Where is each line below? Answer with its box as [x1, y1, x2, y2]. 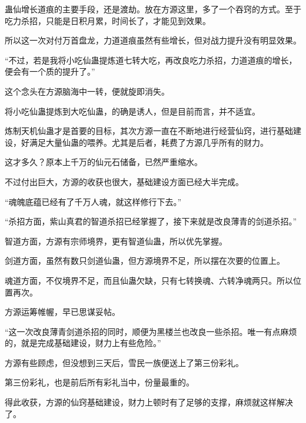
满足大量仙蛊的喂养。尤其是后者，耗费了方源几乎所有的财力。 [29, 136, 268, 148]
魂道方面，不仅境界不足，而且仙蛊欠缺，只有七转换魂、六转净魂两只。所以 [5, 274, 293, 286]
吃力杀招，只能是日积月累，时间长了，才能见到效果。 [5, 14, 211, 26]
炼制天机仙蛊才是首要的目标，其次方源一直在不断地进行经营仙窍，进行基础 [5, 125, 293, 137]
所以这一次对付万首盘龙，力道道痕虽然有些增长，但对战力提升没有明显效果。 [5, 34, 301, 46]
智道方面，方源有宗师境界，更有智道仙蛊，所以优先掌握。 [5, 234, 227, 247]
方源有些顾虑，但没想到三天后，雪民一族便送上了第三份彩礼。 [5, 356, 244, 368]
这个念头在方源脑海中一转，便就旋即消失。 [5, 85, 169, 97]
